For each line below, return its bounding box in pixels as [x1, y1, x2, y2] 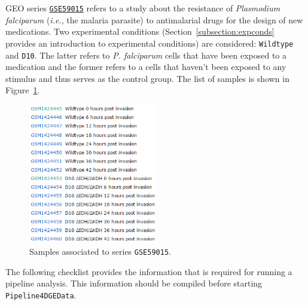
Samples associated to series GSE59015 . [29, 245, 171, 258]
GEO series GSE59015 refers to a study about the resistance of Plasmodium [5, 2, 280, 14]
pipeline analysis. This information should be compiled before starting [5, 277, 263, 289]
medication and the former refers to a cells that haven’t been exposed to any [5, 60, 286, 73]
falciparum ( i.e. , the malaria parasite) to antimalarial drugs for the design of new [5, 13, 303, 26]
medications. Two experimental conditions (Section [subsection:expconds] [5, 25, 275, 38]
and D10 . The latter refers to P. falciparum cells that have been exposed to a [5, 48, 287, 61]
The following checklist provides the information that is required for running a [5, 265, 292, 277]
